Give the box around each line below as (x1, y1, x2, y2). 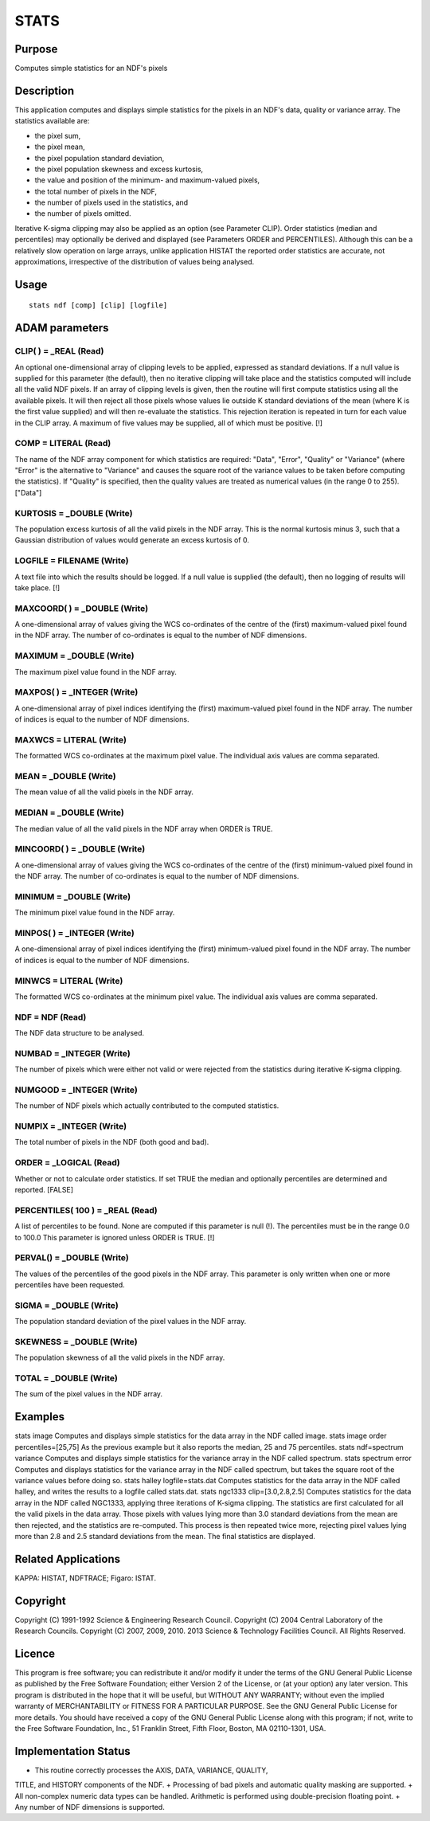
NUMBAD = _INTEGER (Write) (14, 1048, 131, 1059)
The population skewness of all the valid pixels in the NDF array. (14, 1353, 225, 1362)
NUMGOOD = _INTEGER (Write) (14, 1084, 139, 1095)
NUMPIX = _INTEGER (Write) (14, 1121, 127, 1132)
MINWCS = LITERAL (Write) (14, 975, 123, 986)
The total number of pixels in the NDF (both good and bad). (14, 1138, 209, 1147)
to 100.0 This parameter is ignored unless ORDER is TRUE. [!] (14, 1232, 215, 1242)
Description (14, 84, 75, 97)
